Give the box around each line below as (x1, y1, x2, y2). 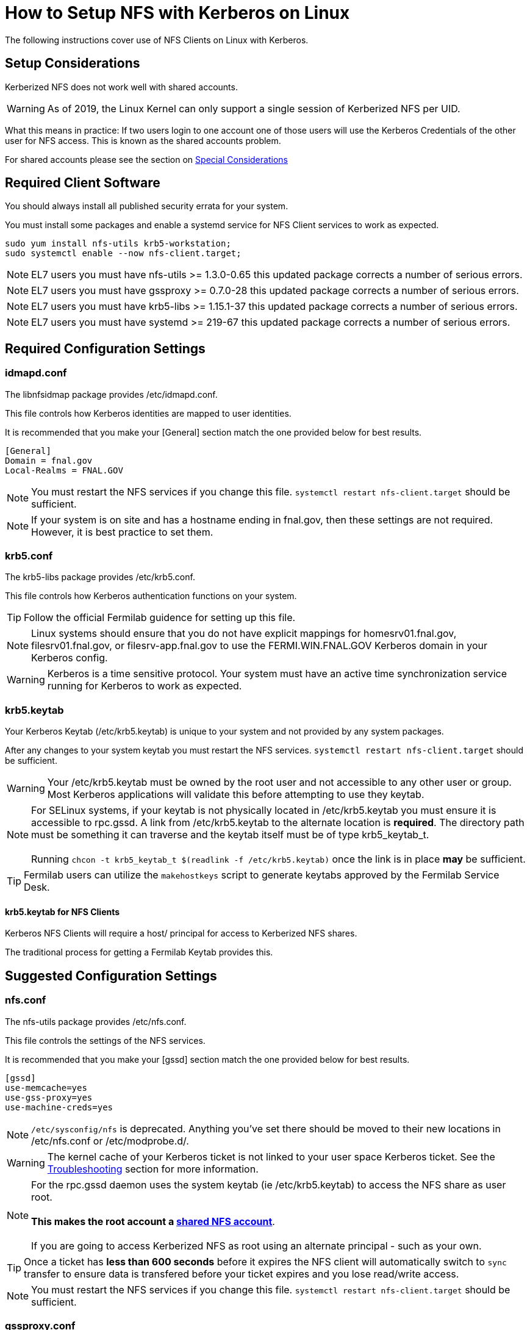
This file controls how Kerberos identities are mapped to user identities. (5, 408, 292, 419)
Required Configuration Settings (5, 340, 206, 356)
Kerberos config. (31, 652, 108, 664)
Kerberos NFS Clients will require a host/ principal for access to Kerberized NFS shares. (5, 928, 357, 939)
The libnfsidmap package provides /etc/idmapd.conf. (5, 389, 218, 400)
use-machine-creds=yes (5, 1102, 113, 1112)
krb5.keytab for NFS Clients (5, 906, 120, 917)
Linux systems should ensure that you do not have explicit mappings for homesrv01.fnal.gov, (31, 627, 457, 640)
